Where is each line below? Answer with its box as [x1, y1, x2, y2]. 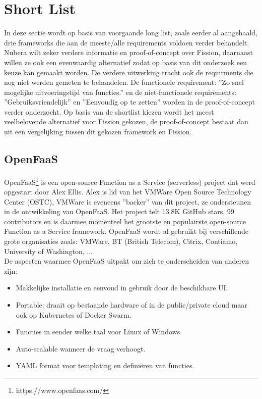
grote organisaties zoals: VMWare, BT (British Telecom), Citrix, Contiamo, [4, 236, 238, 246]
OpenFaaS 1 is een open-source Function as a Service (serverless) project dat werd [4, 175, 255, 187]
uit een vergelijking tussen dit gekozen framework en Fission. [4, 126, 192, 137]
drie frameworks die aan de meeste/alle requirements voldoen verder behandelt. [4, 37, 249, 47]
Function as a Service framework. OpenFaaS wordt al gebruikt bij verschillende [4, 226, 248, 236]
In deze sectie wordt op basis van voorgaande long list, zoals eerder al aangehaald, [4, 27, 257, 38]
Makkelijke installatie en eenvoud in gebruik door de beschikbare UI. [16, 282, 228, 293]
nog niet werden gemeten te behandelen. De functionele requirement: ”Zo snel [4, 77, 244, 87]
